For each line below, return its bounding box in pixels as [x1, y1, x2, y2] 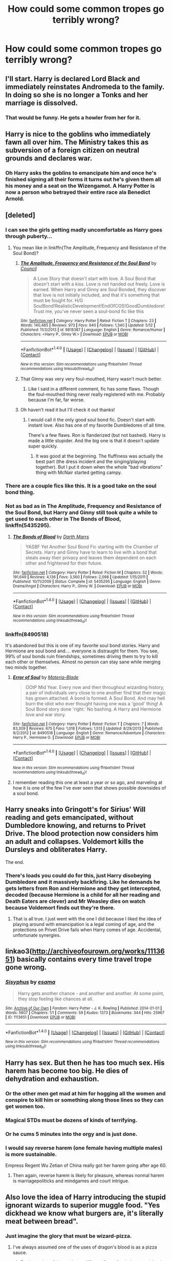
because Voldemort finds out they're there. [5, 904, 115, 911]
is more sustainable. [5, 1150, 57, 1158]
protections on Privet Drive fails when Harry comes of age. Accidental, [12, 927, 162, 933]
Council [20, 265, 37, 272]
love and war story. [25, 711, 66, 718]
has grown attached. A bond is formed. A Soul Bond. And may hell [25, 695, 165, 701]
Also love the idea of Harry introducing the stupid [5, 1193, 166, 1201]
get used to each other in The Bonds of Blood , [5, 516, 121, 523]
